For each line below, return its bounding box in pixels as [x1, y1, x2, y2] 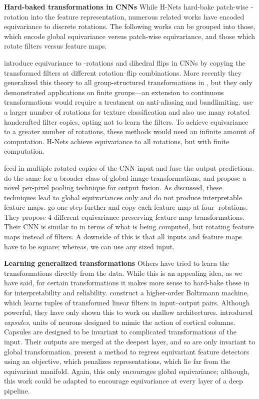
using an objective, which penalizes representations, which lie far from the [4, 356, 230, 366]
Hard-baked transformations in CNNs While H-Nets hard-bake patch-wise [4, 2, 248, 12]
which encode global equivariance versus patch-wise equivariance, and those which [4, 31, 255, 41]
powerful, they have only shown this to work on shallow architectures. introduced [4, 307, 253, 317]
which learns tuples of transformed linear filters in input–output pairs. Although [4, 297, 250, 307]
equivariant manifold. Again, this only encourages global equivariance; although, [4, 365, 250, 376]
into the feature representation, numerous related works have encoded [30, 11, 244, 22]
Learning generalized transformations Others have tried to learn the [4, 258, 229, 268]
